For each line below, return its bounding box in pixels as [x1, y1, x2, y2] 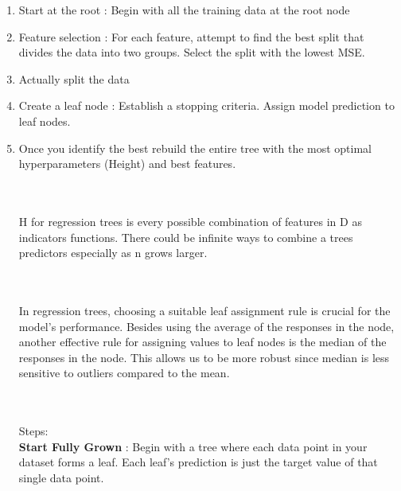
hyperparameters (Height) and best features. [18, 155, 236, 172]
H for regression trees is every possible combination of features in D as [18, 212, 362, 229]
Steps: [18, 423, 49, 439]
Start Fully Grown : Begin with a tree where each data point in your [18, 438, 368, 454]
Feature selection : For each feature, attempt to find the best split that [18, 28, 364, 45]
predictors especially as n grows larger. [18, 244, 208, 261]
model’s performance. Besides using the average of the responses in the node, [18, 318, 395, 334]
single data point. [18, 469, 104, 485]
